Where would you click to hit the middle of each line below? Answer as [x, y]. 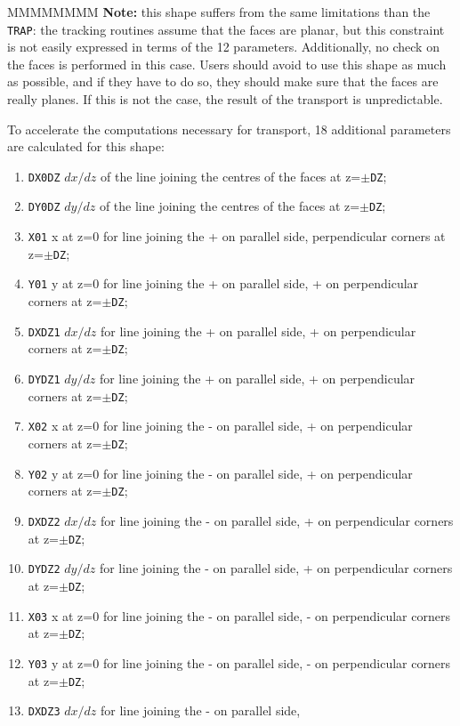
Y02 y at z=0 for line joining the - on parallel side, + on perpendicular [220, 473]
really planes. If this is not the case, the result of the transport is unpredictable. [225, 99]
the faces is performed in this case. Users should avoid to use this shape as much [227, 64]
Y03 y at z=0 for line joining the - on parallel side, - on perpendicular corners [239, 662]
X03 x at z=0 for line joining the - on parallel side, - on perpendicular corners [239, 615]
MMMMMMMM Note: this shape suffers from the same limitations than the [219, 12]
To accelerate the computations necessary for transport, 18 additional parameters [229, 129]
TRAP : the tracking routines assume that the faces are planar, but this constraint [226, 29]
